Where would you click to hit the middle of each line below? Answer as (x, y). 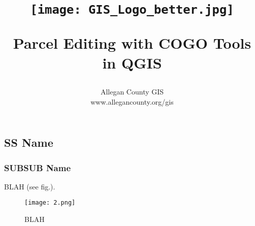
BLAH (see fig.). (30, 186)
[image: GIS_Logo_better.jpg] (132, 10)
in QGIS (132, 62)
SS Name (29, 142)
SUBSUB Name (38, 167)
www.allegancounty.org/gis (132, 101)
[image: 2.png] (50, 203)
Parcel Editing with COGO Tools (132, 42)
